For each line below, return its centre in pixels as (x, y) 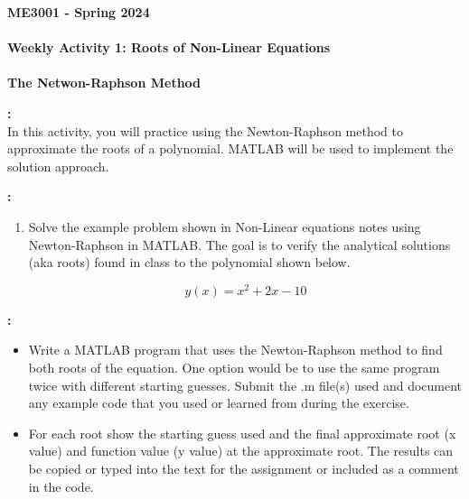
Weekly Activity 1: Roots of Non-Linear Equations (169, 47)
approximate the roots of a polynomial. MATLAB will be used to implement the (230, 148)
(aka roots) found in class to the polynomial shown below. (189, 262)
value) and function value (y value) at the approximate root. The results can (241, 451)
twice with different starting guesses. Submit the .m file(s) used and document (245, 385)
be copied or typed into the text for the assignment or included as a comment (244, 468)
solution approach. (58, 166)
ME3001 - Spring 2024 (79, 12)
